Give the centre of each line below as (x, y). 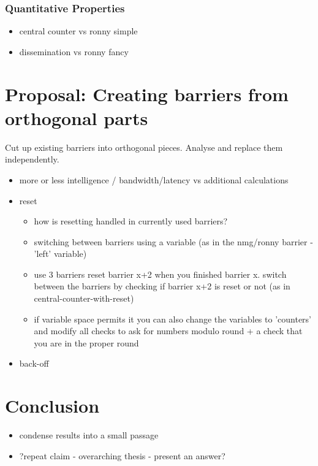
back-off (34, 363)
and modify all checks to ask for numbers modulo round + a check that (168, 331)
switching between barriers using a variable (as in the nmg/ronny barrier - (173, 241)
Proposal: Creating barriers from (147, 94)
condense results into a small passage (89, 435)
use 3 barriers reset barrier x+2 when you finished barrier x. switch (160, 274)
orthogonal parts (77, 117)
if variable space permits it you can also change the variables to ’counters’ (172, 319)
